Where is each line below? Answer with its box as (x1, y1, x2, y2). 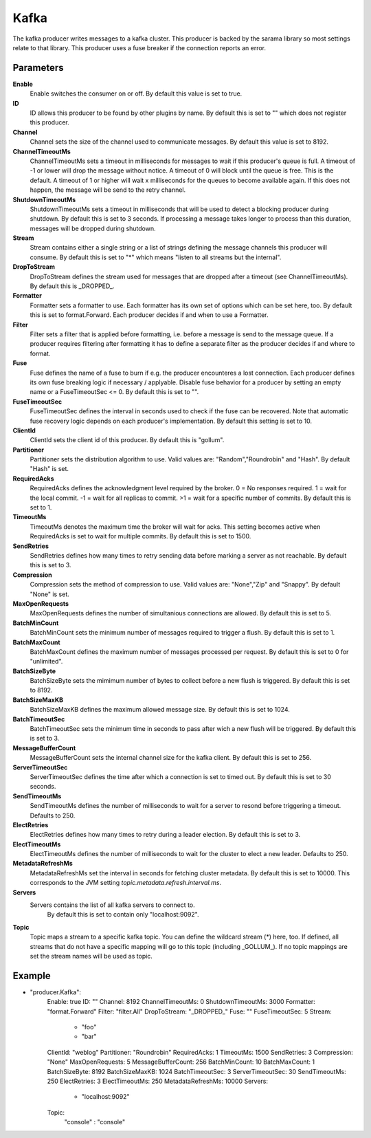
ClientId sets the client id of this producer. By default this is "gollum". (30, 436, 225, 444)
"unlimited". (30, 657, 63, 666)
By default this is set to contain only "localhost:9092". (47, 910, 199, 919)
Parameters (12, 62, 64, 74)
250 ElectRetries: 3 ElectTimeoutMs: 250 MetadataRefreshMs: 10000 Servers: (47, 1077, 268, 1086)
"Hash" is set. (30, 465, 69, 473)
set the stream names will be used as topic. (30, 952, 153, 960)
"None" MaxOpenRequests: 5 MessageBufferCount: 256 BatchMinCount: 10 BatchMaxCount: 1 (47, 1058, 315, 1066)
